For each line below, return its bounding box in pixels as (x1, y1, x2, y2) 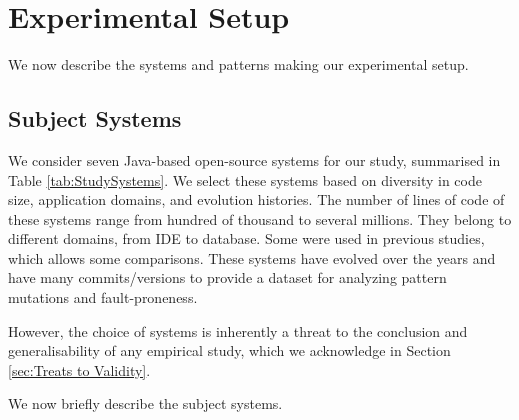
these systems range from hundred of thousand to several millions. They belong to (8, 208, 512, 229)
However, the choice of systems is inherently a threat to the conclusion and (8, 320, 468, 341)
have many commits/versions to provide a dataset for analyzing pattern (8, 267, 447, 288)
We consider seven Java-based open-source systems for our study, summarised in (8, 149, 501, 170)
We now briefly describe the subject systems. (8, 393, 283, 414)
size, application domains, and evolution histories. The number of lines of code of (8, 189, 505, 210)
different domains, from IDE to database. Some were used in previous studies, (8, 228, 485, 249)
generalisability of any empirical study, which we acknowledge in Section (8, 340, 451, 361)
